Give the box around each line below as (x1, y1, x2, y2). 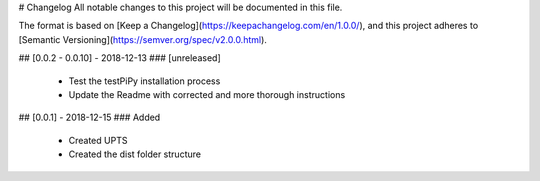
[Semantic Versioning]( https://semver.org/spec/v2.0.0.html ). (18, 33, 267, 45)
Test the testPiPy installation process (68, 75, 221, 87)
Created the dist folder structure (68, 148, 202, 160)
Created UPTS (68, 134, 128, 146)
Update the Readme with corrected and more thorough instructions (68, 88, 346, 100)
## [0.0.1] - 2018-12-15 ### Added (18, 111, 161, 124)
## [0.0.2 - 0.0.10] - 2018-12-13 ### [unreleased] (18, 52, 221, 64)
